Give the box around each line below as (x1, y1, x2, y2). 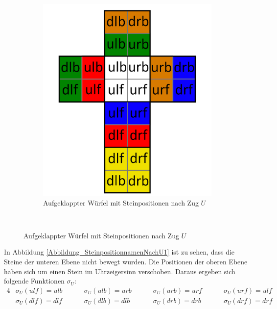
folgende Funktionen (4, 276, 65, 286)
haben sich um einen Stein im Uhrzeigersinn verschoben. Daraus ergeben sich (4, 266, 235, 276)
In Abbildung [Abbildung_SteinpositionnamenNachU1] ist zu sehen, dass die (4, 247, 235, 257)
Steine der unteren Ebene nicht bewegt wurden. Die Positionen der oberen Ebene (4, 256, 248, 266)
